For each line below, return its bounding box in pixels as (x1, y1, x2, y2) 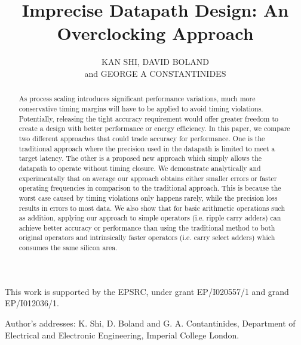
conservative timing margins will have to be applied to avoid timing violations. (19, 103, 263, 113)
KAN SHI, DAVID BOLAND (102, 55, 209, 68)
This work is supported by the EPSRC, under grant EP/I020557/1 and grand (5, 285, 289, 297)
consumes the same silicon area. (19, 243, 118, 253)
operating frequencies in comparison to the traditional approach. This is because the (19, 183, 281, 193)
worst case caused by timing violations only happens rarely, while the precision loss (19, 192, 278, 203)
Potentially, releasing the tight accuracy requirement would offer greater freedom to (19, 113, 278, 123)
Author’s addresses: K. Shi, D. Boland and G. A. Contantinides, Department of (5, 316, 296, 329)
